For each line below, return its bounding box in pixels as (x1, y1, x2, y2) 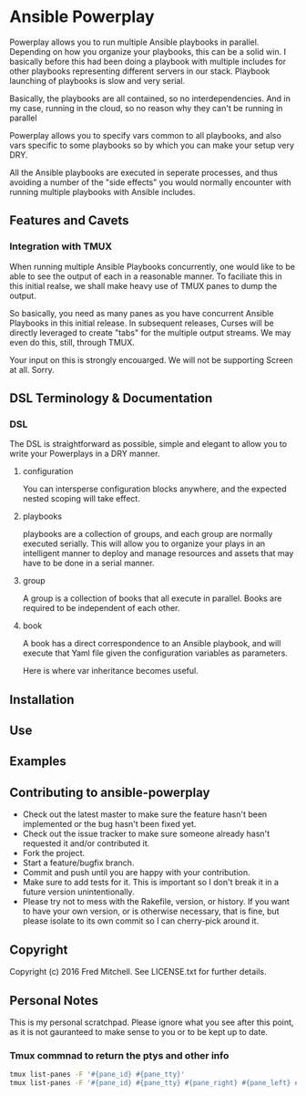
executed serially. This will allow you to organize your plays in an (22, 538, 266, 549)
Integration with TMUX (9, 240, 112, 253)
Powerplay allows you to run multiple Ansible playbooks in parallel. (9, 36, 260, 47)
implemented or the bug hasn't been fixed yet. (22, 819, 197, 830)
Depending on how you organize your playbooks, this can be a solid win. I (9, 46, 287, 57)
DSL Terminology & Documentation (9, 390, 213, 407)
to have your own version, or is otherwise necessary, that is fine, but (22, 905, 280, 917)
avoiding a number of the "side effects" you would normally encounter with (9, 176, 291, 188)
